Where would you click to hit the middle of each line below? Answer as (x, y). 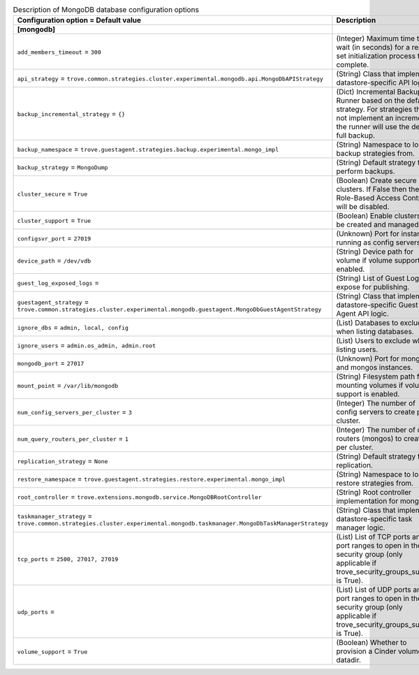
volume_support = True (52, 651)
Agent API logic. (362, 314)
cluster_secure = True (52, 194)
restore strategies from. (375, 484)
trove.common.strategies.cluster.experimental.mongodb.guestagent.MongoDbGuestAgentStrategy (169, 309)
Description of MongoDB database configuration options (106, 10)
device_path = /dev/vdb (54, 261)
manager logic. (361, 528)
